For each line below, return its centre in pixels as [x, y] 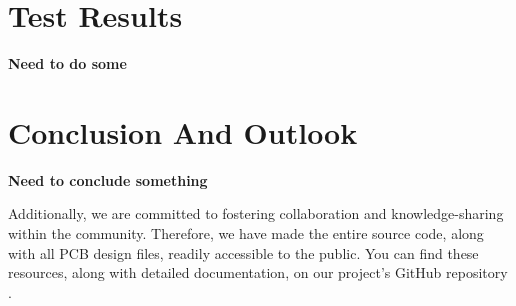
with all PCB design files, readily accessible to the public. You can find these [243, 252]
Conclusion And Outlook [183, 131]
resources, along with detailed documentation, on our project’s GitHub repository [258, 272]
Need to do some [67, 63]
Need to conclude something [108, 179]
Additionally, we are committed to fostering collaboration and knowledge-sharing [256, 213]
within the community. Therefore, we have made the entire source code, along [246, 233]
